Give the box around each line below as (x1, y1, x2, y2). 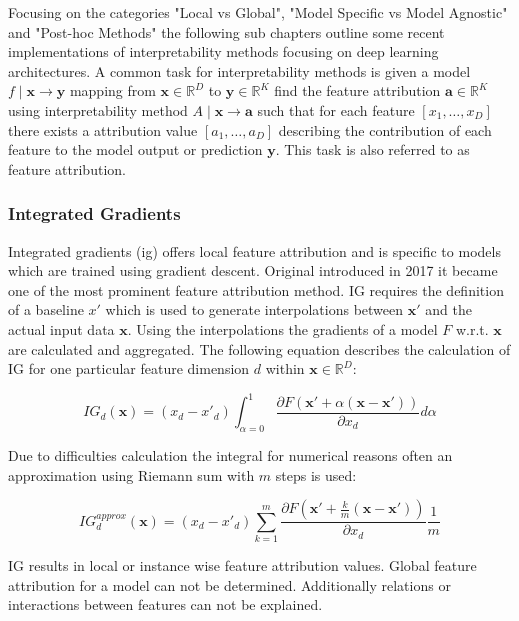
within (265, 358, 305, 379)
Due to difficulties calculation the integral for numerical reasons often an (8, 445, 453, 466)
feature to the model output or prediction (8, 139, 263, 160)
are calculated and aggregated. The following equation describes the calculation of (8, 338, 511, 359)
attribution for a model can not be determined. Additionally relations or (8, 574, 451, 595)
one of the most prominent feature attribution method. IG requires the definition (8, 279, 504, 300)
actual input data (8, 318, 115, 339)
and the (425, 299, 472, 320)
